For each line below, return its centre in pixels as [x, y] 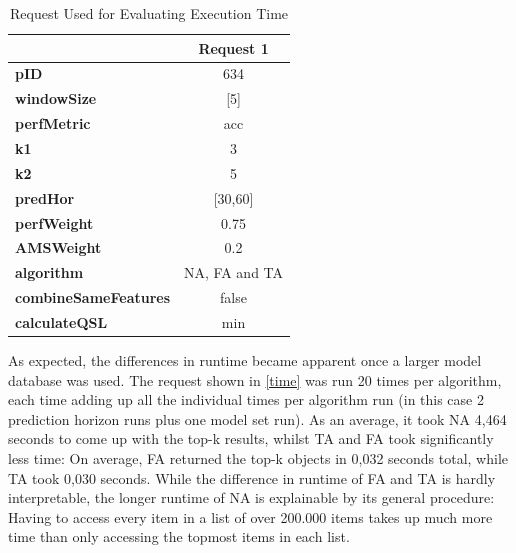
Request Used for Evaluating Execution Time [149, 13]
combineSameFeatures [93, 297]
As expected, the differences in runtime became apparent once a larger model [245, 359]
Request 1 [233, 47]
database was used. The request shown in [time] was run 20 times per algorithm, [255, 379]
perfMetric [53, 123]
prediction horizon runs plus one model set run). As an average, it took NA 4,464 [257, 418]
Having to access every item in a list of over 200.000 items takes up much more [250, 516]
